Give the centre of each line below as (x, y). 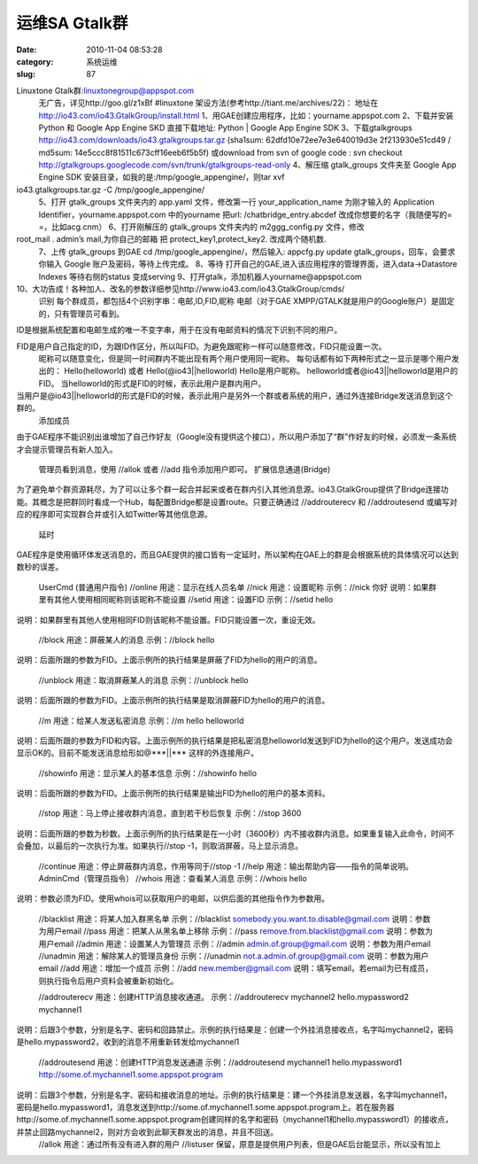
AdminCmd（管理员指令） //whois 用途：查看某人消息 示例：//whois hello (173, 879)
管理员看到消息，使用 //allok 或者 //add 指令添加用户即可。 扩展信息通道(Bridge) (185, 469)
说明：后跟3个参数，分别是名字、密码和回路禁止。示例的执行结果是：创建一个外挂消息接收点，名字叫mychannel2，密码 (235, 1029)
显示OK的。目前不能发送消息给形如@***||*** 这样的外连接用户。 (138, 753)
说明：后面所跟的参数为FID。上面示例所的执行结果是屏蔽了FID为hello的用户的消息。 (169, 660)
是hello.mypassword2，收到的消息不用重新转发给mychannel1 (128, 1042)
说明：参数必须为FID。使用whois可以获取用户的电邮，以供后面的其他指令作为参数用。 (173, 898)
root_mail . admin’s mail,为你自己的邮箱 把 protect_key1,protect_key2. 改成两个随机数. (171, 239)
